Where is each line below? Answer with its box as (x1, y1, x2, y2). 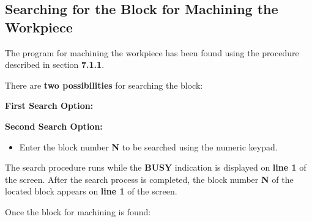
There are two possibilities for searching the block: (5, 78, 203, 91)
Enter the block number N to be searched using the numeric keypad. (19, 140, 278, 153)
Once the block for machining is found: (5, 205, 151, 218)
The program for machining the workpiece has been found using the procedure (5, 46, 299, 59)
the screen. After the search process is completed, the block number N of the (5, 172, 294, 185)
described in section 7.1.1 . (5, 58, 105, 71)
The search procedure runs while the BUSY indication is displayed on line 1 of (5, 161, 306, 174)
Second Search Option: (5, 119, 103, 132)
